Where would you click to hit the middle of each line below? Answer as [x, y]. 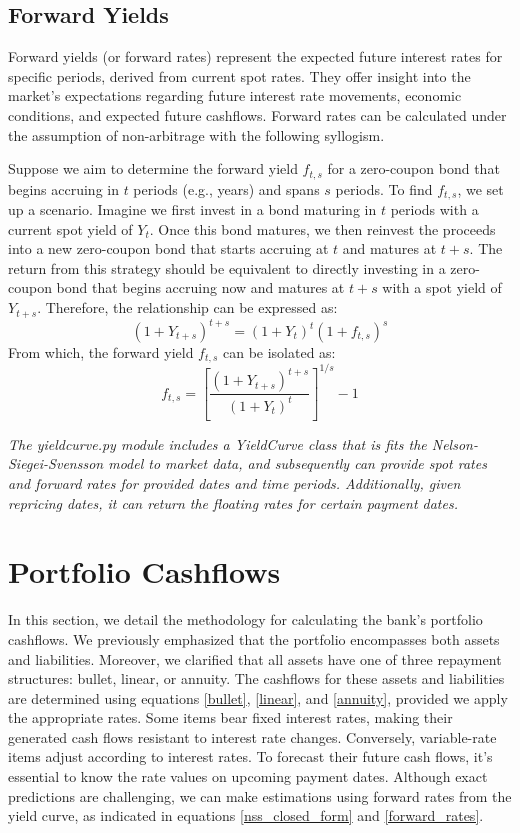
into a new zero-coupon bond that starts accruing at [168, 248]
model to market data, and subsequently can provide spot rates [297, 463]
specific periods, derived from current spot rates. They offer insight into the [239, 75]
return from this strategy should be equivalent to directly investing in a [227, 267]
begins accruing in [63, 188]
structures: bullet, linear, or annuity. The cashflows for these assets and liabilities [256, 678]
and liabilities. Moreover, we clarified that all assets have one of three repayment [255, 658]
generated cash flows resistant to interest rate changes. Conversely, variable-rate [252, 736]
